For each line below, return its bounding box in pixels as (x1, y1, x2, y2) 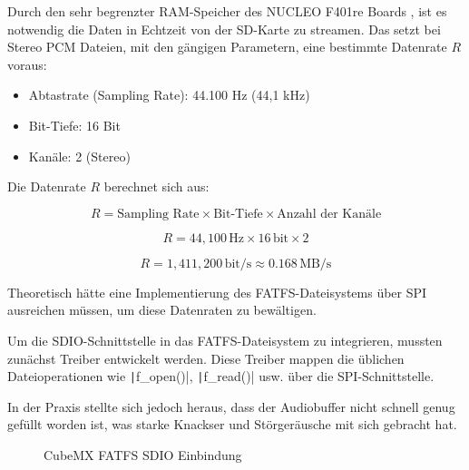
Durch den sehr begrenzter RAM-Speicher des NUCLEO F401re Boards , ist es (7, 2, 447, 20)
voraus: (7, 54, 47, 73)
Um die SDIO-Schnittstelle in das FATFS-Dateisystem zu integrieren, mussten (7, 330, 443, 349)
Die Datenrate (7, 177, 86, 196)
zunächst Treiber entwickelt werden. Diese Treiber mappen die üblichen (7, 348, 405, 367)
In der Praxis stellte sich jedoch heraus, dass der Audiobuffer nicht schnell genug (7, 397, 455, 416)
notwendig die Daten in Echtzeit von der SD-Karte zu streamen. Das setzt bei (7, 19, 441, 38)
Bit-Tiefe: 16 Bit (28, 115, 121, 134)
